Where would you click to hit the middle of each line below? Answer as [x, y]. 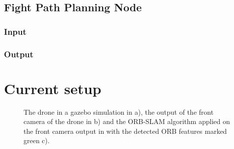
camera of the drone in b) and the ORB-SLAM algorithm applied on [127, 121]
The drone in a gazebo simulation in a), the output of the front [119, 112]
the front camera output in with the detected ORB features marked [125, 131]
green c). [37, 140]
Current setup [53, 88]
